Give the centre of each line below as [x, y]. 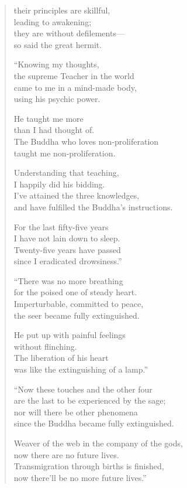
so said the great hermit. [58, 44]
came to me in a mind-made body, [75, 87]
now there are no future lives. [66, 454]
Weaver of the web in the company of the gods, [98, 443]
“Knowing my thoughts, [56, 64]
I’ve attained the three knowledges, [77, 195]
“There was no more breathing [68, 280]
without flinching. [45, 346]
